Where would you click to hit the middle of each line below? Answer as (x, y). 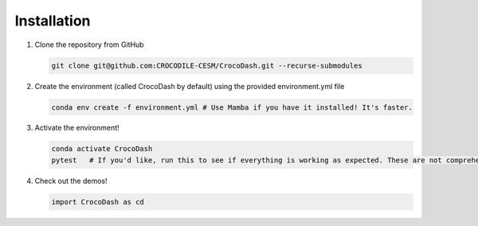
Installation (53, 21)
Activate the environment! (77, 128)
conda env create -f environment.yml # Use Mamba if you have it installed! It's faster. (232, 107)
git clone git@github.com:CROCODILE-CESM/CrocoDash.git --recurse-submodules (207, 65)
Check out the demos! (71, 181)
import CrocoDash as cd (98, 202)
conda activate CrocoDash (102, 149)
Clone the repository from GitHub (89, 45)
